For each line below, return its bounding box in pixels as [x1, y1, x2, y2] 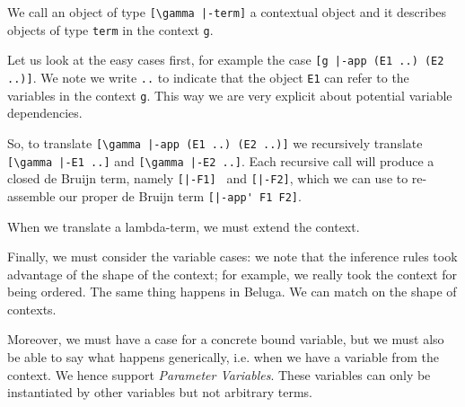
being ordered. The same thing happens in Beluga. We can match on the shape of [7, 282, 457, 301]
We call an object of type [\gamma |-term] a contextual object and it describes [7, 3, 447, 21]
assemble [7, 186, 56, 205]
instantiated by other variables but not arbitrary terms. [7, 383, 313, 402]
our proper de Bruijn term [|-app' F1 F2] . [59, 186, 302, 205]
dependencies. [7, 103, 83, 122]
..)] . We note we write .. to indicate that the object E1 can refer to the [7, 67, 409, 86]
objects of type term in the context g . [7, 20, 214, 39]
